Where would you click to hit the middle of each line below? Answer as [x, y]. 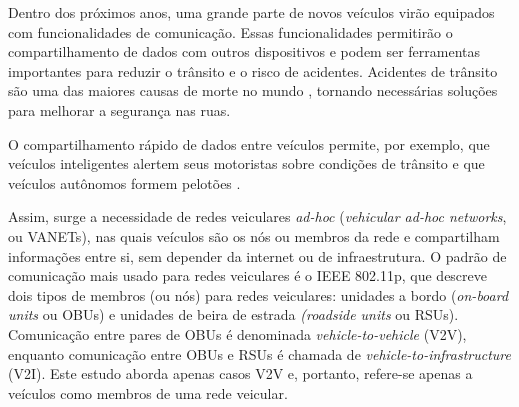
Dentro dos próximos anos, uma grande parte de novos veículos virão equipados [251, 12]
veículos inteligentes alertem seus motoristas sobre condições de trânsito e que [246, 163]
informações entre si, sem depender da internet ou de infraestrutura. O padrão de [257, 255]
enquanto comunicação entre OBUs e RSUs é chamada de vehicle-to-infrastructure [260, 353]
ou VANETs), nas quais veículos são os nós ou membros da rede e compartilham [254, 235]
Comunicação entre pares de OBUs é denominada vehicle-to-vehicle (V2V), [237, 333]
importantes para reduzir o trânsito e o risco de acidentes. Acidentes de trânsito [253, 70]
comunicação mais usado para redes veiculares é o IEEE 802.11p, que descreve [248, 275]
